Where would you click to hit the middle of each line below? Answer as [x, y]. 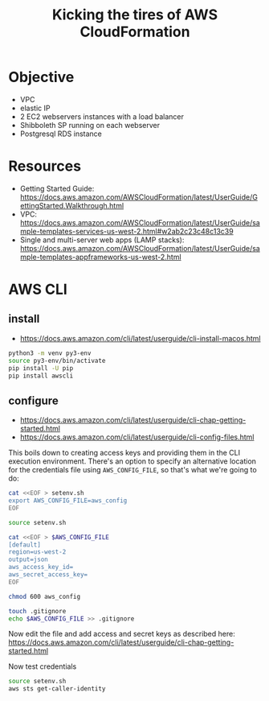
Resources [45, 166]
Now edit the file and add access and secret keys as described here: [122, 634]
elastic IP [35, 108]
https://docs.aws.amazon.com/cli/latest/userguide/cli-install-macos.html [140, 338]
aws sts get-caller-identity [57, 689]
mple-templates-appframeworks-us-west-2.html [101, 257]
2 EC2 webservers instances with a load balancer [102, 116]
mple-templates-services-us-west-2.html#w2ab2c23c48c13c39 [127, 231]
